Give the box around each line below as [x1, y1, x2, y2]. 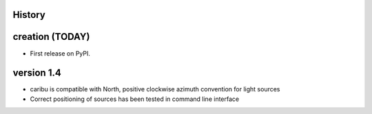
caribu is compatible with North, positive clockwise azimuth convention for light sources [30, 85, 280, 93]
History [12, 9, 46, 21]
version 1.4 [12, 67, 61, 79]
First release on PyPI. [30, 49, 91, 58]
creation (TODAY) [12, 31, 90, 43]
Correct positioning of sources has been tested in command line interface [30, 95, 240, 103]
